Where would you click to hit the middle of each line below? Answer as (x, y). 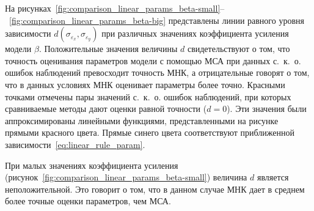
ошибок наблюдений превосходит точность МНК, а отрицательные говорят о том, (157, 72)
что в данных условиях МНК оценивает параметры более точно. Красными (145, 84)
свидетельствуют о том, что (239, 49)
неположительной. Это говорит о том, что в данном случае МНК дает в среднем (155, 189)
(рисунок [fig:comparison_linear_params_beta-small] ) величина (126, 177)
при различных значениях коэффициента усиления (195, 33)
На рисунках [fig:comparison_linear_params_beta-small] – (115, 8)
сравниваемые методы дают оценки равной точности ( (106, 109)
